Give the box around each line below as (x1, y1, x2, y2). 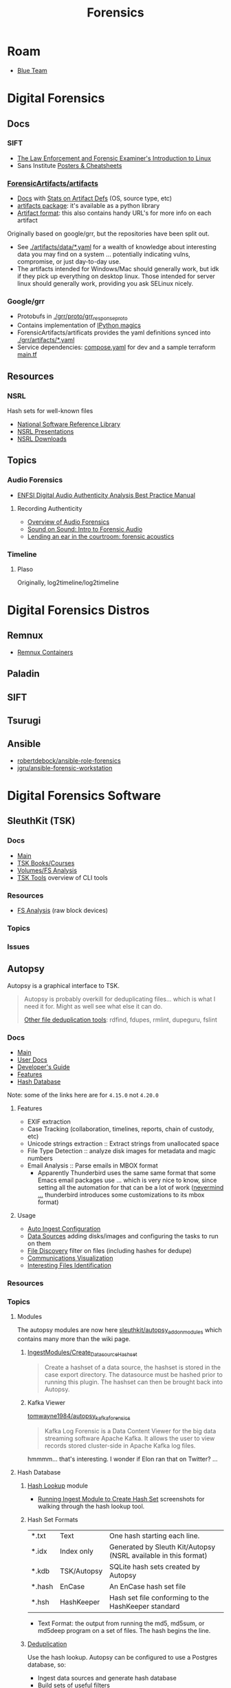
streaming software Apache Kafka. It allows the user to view (44, 1434, 215, 1442)
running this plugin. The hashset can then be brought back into (44, 1378, 223, 1386)
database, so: (27, 1660, 67, 1669)
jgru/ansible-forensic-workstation (16, 763, 113, 772)
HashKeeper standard (109, 1601, 180, 1611)
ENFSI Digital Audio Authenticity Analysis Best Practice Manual (16, 491, 196, 499)
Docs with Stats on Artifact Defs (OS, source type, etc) (16, 194, 173, 202)
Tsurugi (7, 715, 41, 727)
